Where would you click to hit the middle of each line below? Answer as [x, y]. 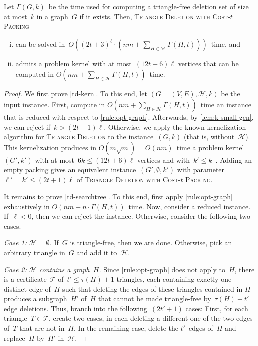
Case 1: [15, 242]
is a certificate [25, 279]
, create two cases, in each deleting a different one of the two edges [150, 318]
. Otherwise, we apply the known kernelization [175, 127]
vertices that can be [208, 63]
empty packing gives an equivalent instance [70, 170]
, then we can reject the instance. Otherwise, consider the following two [141, 216]
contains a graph [64, 269]
